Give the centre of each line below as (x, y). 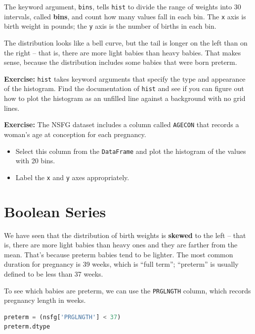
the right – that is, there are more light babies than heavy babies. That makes (123, 52)
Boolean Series (55, 211)
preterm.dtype (27, 327)
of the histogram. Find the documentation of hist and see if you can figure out (124, 88)
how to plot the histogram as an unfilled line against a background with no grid (125, 98)
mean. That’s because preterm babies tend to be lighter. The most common (119, 254)
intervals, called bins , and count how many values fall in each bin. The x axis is (125, 16)
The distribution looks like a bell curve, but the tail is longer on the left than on (126, 42)
